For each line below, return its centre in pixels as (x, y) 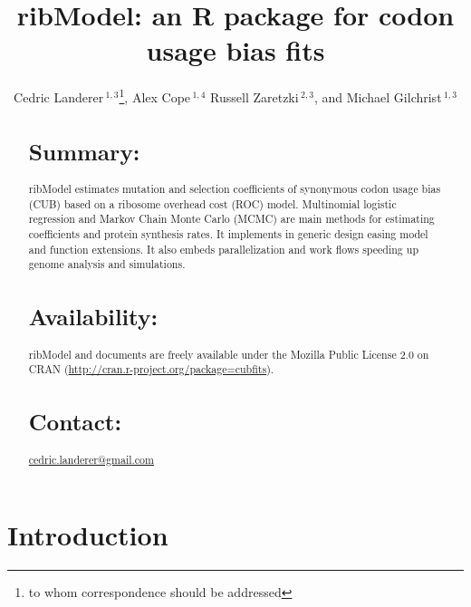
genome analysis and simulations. (107, 264)
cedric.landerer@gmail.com (91, 459)
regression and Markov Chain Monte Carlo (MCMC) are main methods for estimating (231, 219)
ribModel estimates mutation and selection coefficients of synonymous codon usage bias (235, 189)
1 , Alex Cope (155, 96)
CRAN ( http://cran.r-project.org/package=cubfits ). (151, 369)
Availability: (93, 317)
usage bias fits (235, 50)
